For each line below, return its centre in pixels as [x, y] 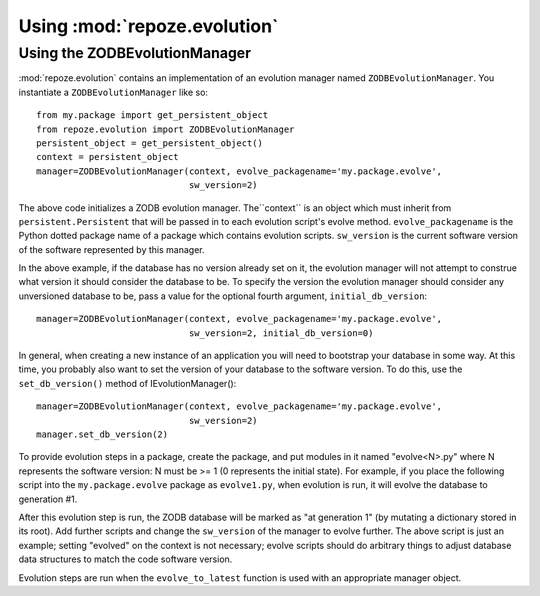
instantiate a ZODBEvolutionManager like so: [113, 92]
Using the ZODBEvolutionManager [135, 53]
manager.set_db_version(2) [102, 434]
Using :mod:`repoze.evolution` [148, 26]
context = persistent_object [107, 157]
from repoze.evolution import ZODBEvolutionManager [165, 129]
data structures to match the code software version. [125, 559]
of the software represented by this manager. [111, 249]
